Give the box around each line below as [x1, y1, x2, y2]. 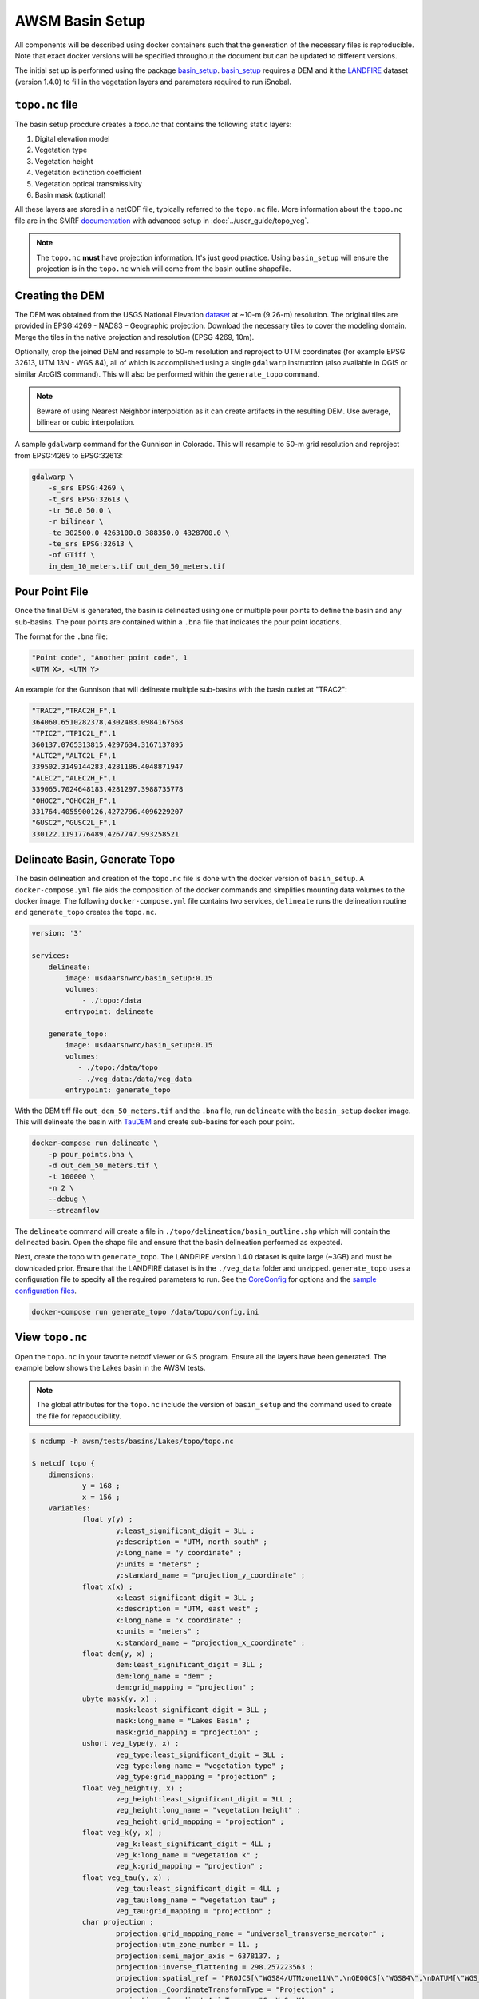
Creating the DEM [14, 289, 105, 302]
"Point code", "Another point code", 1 [31, 653, 188, 663]
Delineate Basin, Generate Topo [14, 852, 176, 867]
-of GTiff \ [48, 550, 96, 560]
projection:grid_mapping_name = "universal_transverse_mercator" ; [116, 1929, 386, 1938]
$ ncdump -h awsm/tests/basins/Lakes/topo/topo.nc [31, 1436, 235, 1446]
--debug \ [48, 1195, 87, 1203]
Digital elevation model [34, 134, 110, 144]
